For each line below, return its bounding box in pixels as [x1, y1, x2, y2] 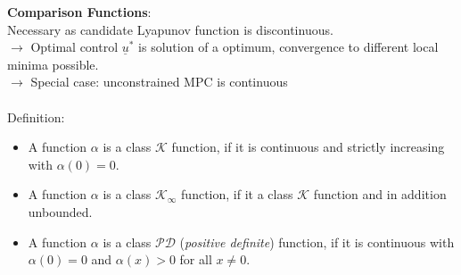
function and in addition [313, 185, 447, 204]
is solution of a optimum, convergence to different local [138, 37, 439, 56]
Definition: [7, 107, 65, 126]
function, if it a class [181, 185, 293, 204]
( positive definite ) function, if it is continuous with [179, 232, 455, 251]
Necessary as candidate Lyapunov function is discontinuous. [7, 20, 333, 38]
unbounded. [28, 202, 93, 221]
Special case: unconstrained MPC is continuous [30, 72, 288, 91]
